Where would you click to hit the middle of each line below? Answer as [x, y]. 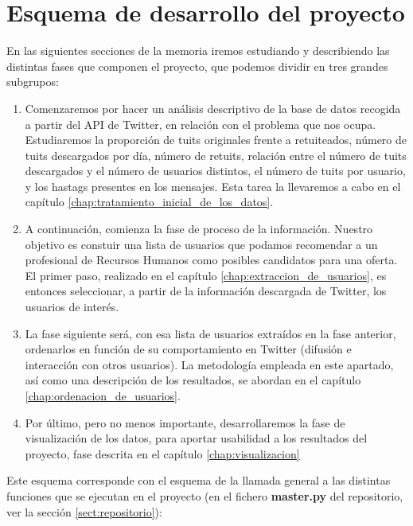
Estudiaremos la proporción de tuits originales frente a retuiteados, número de [216, 140]
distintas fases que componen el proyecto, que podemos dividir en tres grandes [197, 66]
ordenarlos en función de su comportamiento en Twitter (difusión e [188, 349]
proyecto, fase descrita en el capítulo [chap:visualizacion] [162, 453]
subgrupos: [33, 82]
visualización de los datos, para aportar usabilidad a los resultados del [196, 438]
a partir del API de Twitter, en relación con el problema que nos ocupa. [201, 124]
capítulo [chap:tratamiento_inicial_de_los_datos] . [149, 202]
